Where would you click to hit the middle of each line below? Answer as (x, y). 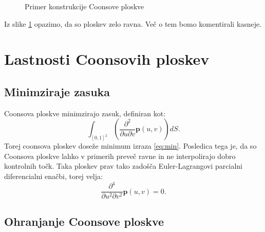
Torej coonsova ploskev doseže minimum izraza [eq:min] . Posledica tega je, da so (130, 146)
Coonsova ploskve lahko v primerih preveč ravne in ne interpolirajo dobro (120, 156)
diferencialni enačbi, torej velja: (53, 176)
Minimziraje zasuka (57, 91)
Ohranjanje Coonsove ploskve (84, 221)
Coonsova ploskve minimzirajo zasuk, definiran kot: (85, 113)
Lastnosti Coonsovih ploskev (107, 59)
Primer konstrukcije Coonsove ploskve (84, 6)
